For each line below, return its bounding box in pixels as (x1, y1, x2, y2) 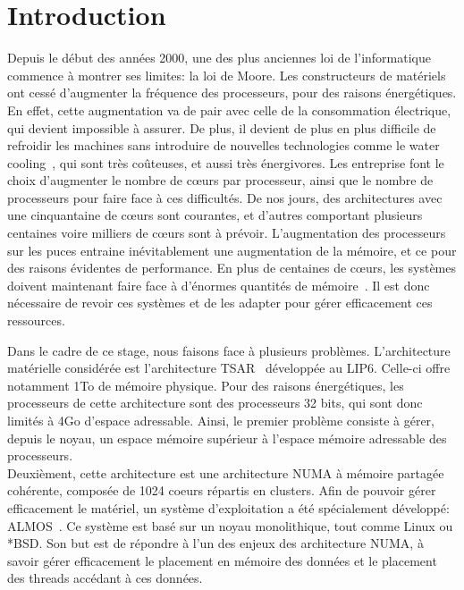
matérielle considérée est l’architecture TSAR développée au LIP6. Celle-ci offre (7, 358, 451, 377)
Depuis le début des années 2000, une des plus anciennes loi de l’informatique (7, 48, 431, 67)
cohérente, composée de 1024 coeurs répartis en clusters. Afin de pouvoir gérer (7, 481, 436, 500)
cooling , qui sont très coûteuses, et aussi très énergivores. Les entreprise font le (7, 153, 444, 172)
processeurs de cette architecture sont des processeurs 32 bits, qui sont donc (7, 393, 423, 412)
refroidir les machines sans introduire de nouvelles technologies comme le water (7, 136, 440, 155)
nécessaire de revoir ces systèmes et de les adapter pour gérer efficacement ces (7, 293, 433, 312)
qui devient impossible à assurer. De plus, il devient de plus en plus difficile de (7, 118, 436, 137)
